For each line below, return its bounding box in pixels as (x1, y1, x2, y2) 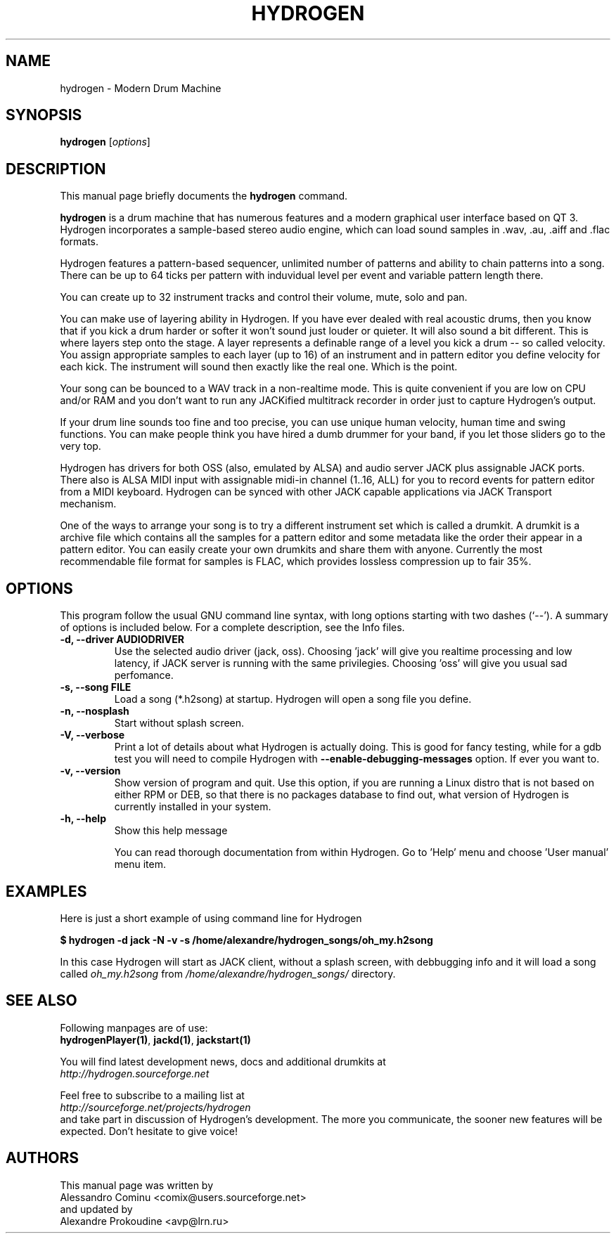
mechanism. (60, 498, 117, 510)
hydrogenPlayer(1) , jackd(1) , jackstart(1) (60, 1033, 251, 1046)
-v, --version (60, 765, 121, 777)
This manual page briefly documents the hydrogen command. (60, 190, 348, 202)
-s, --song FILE (60, 681, 131, 694)
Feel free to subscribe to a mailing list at (60, 1089, 245, 1101)
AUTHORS (6, 1149, 79, 1167)
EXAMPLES (6, 882, 87, 900)
